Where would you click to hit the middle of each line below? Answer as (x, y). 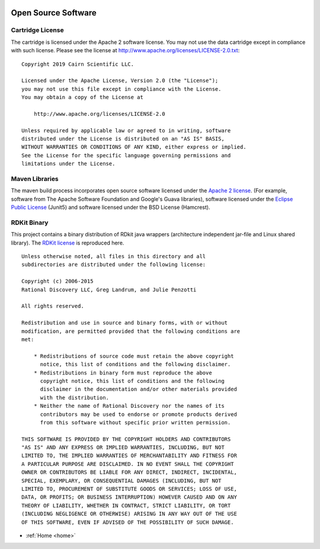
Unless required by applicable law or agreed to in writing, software (126, 130)
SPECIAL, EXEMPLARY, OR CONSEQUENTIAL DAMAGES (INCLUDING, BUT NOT (121, 480)
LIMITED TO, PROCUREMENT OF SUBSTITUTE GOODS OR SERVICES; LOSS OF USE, (129, 489)
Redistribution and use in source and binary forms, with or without (125, 323)
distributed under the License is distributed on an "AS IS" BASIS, (123, 139)
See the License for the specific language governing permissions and (126, 155)
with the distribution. (75, 397)
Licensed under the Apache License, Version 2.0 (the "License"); (120, 81)
